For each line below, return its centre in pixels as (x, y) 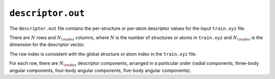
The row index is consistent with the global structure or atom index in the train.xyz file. (103, 54)
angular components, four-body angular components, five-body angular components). (100, 70)
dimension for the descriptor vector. (47, 45)
